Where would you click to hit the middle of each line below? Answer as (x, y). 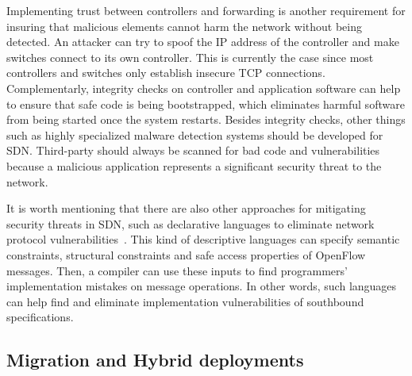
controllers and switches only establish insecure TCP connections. (166, 73)
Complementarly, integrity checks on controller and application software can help (204, 88)
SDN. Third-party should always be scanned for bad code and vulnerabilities (193, 150)
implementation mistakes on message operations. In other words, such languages (202, 286)
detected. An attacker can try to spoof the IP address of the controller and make (203, 42)
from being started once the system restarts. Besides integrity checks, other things (206, 119)
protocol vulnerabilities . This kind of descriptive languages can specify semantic (203, 239)
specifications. (40, 317)
